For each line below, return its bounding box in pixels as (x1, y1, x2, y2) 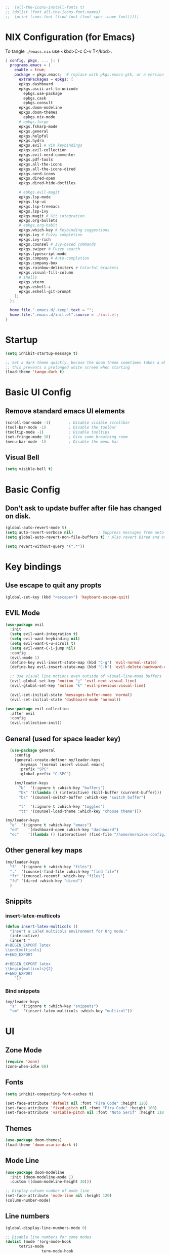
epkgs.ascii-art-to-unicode (18, 86, 78, 91)
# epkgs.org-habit (18, 223, 58, 228)
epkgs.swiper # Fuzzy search (18, 246, 80, 251)
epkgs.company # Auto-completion (18, 256, 90, 261)
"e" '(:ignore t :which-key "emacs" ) (10, 822, 92, 828)
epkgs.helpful (18, 134, 49, 139)
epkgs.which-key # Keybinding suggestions (18, 227, 110, 233)
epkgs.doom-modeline (18, 105, 62, 110)
